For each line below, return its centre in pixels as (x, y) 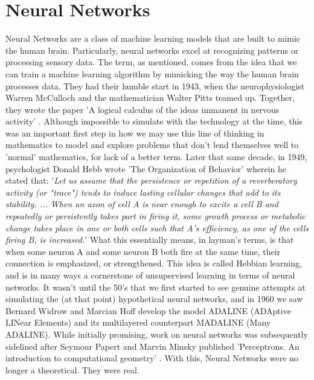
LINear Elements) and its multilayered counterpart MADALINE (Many (138, 322)
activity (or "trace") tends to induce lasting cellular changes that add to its (143, 192)
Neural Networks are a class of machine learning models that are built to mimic (153, 38)
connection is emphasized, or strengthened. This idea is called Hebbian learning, (154, 263)
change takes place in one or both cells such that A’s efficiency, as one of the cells (157, 227)
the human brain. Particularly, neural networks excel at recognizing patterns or (152, 50)
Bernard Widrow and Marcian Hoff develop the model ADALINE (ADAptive (148, 310)
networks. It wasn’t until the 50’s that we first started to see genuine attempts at (155, 287)
